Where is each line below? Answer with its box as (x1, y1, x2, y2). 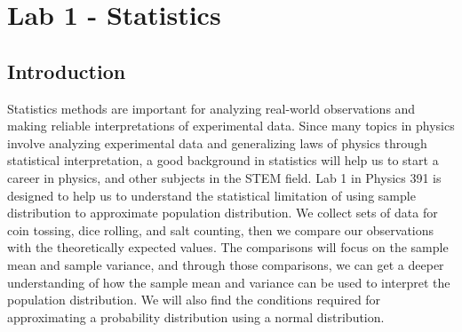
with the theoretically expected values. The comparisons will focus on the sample (7, 238, 449, 257)
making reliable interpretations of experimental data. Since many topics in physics (7, 116, 455, 135)
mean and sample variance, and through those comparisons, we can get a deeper (7, 255, 444, 273)
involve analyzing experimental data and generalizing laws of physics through (7, 133, 427, 152)
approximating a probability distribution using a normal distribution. (7, 307, 385, 326)
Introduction (7, 57, 126, 84)
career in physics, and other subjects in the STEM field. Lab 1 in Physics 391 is (7, 168, 442, 186)
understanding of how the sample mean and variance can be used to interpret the (7, 273, 450, 291)
